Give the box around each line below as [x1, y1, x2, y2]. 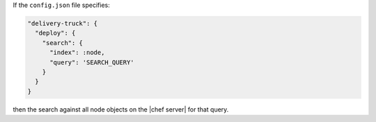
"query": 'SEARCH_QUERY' [49, 58, 135, 66]
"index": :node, [49, 49, 105, 57]
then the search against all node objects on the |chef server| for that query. [13, 105, 229, 114]
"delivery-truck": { [27, 19, 97, 27]
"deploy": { [35, 29, 76, 37]
